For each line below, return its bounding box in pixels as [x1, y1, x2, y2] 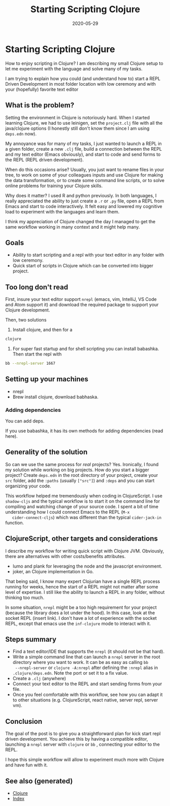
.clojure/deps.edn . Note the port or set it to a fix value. [12, 670, 128, 676]
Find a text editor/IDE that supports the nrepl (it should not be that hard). [12, 648, 165, 655]
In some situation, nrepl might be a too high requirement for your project [5, 604, 157, 610]
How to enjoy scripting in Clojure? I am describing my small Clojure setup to [5, 60, 163, 66]
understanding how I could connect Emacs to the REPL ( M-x [5, 509, 130, 515]
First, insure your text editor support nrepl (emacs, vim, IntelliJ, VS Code [5, 296, 157, 302]
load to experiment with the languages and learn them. [5, 208, 120, 215]
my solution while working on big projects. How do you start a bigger [5, 467, 150, 473]
